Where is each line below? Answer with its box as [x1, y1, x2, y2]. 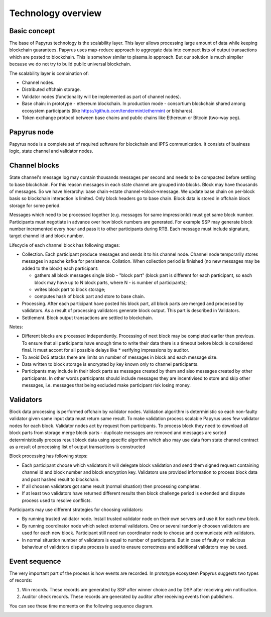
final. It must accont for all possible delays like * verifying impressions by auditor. [22, 347, 190, 353]
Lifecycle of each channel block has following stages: [9, 242, 120, 248]
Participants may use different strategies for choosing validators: [9, 506, 143, 512]
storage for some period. [9, 202, 61, 209]
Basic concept [9, 27, 55, 35]
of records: [9, 577, 33, 583]
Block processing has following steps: [9, 453, 88, 459]
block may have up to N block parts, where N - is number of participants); [34, 279, 187, 285]
